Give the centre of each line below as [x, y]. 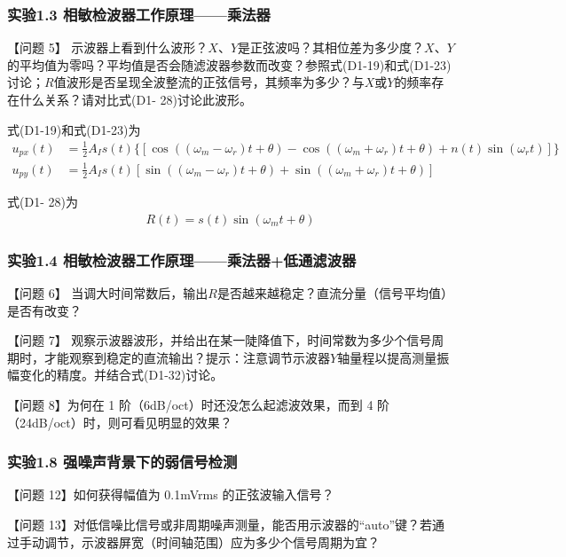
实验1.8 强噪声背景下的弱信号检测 [122, 462]
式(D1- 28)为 [43, 202]
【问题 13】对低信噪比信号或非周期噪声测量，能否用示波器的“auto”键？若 [220, 524]
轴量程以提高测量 [387, 357]
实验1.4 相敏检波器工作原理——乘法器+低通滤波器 [182, 259]
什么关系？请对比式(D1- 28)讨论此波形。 [135, 99]
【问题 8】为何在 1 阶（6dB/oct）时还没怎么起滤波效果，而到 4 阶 [199, 404]
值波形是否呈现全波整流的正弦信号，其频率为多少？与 [209, 82]
